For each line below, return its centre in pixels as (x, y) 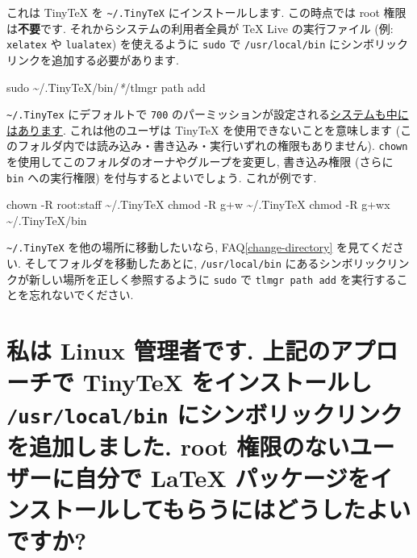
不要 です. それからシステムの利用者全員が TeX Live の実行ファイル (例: (206, 28)
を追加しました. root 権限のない (178, 446)
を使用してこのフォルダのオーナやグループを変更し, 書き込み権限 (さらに (200, 161)
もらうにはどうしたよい (287, 509)
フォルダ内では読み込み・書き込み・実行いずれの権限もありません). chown (213, 146)
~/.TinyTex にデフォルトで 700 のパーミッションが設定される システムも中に (208, 114)
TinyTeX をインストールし (227, 382)
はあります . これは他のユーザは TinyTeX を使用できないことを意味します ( (204, 129)
